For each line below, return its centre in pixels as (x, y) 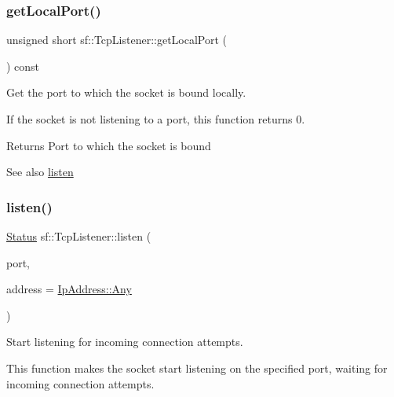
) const (23, 66)
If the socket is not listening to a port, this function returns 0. (156, 119)
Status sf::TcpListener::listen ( (79, 236)
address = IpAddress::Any (69, 289)
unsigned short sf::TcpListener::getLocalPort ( (117, 40)
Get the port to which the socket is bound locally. (126, 92)
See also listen (40, 172)
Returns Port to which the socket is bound (109, 145)
